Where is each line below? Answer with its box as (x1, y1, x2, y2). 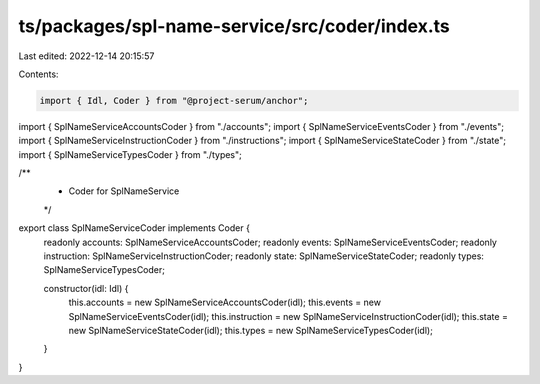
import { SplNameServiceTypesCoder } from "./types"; (18, 148, 242, 160)
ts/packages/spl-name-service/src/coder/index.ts (18, 15, 450, 37)
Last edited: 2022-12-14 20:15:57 (18, 50, 155, 62)
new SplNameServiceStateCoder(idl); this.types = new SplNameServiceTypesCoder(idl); (68, 324, 434, 336)
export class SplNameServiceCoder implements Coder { (18, 222, 250, 234)
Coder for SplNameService (68, 185, 180, 197)
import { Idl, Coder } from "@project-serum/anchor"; (39, 95, 309, 106)
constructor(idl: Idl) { (43, 282, 129, 294)
